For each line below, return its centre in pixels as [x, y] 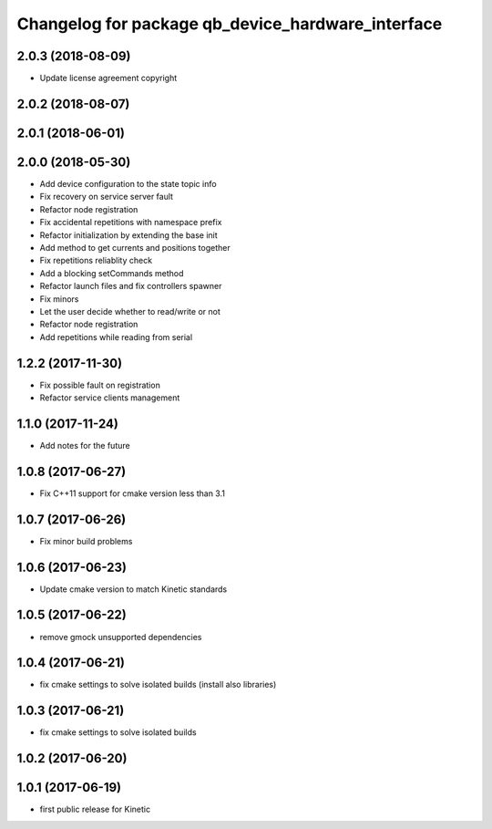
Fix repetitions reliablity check [96, 261]
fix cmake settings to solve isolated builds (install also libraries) [158, 685]
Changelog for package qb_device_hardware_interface [230, 24]
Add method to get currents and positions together [135, 247]
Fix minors [59, 299]
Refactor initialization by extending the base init [128, 235]
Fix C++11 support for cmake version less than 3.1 [132, 493]
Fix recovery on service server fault [106, 197]
